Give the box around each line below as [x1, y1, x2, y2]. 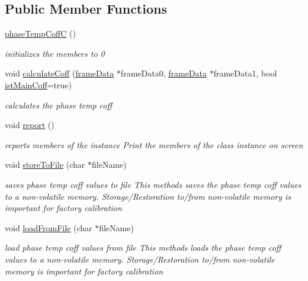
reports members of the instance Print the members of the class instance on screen [5, 138, 303, 151]
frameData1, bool [213, 67, 277, 79]
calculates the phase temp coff [5, 98, 113, 111]
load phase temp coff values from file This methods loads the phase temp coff [5, 241, 281, 254]
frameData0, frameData [120, 67, 207, 79]
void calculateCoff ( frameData [5, 67, 114, 79]
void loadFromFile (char [5, 221, 92, 234]
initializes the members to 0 [5, 47, 105, 59]
